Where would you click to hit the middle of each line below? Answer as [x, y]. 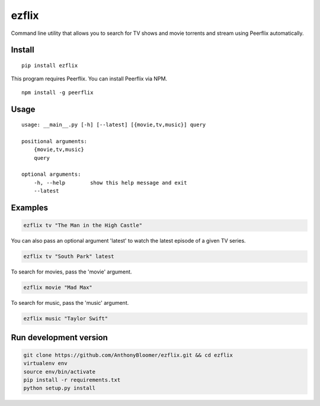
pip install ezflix [50, 65]
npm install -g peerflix [57, 92]
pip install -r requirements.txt [72, 380]
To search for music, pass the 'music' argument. [70, 303]
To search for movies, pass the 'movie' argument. [71, 272]
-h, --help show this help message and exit [110, 183]
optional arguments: [51, 174]
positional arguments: [55, 141]
